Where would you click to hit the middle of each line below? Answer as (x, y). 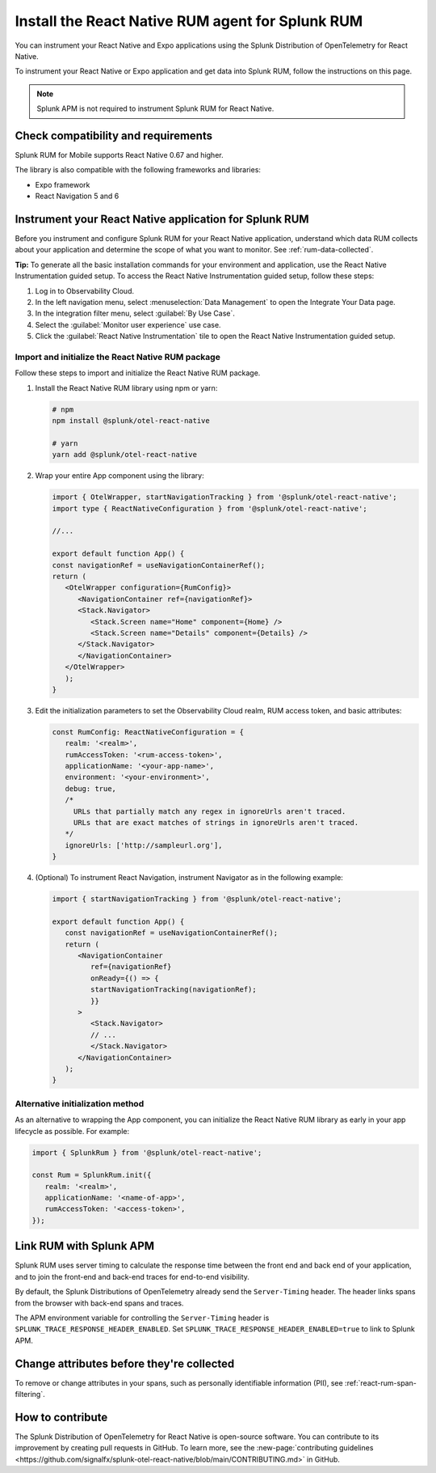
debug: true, (91, 788)
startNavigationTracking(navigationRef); (174, 990)
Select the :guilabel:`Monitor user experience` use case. (128, 324)
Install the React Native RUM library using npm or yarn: (126, 387)
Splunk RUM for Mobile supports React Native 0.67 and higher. (119, 155)
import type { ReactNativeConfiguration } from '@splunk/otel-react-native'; (210, 508)
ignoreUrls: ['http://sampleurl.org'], (144, 845)
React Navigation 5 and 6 (77, 196)
